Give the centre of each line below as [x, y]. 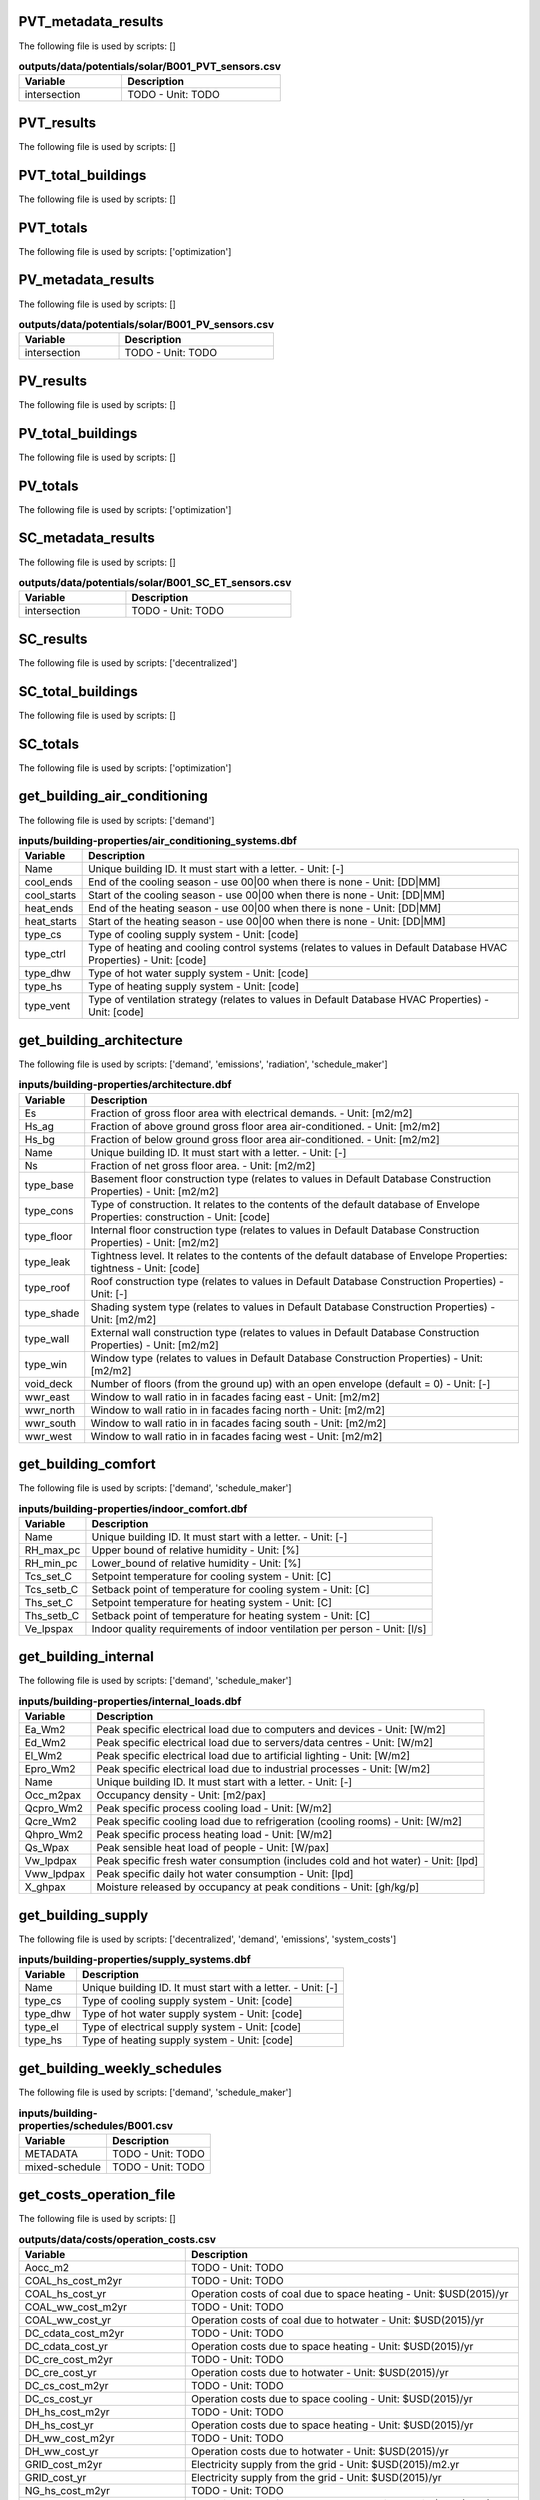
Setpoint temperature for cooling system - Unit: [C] [211, 1576]
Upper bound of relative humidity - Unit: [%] [195, 1550]
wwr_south [50, 1423]
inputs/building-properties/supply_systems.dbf [135, 1960]
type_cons [49, 1210]
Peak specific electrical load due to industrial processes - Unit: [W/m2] [263, 1769]
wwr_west [48, 1436]
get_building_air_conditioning [113, 796]
